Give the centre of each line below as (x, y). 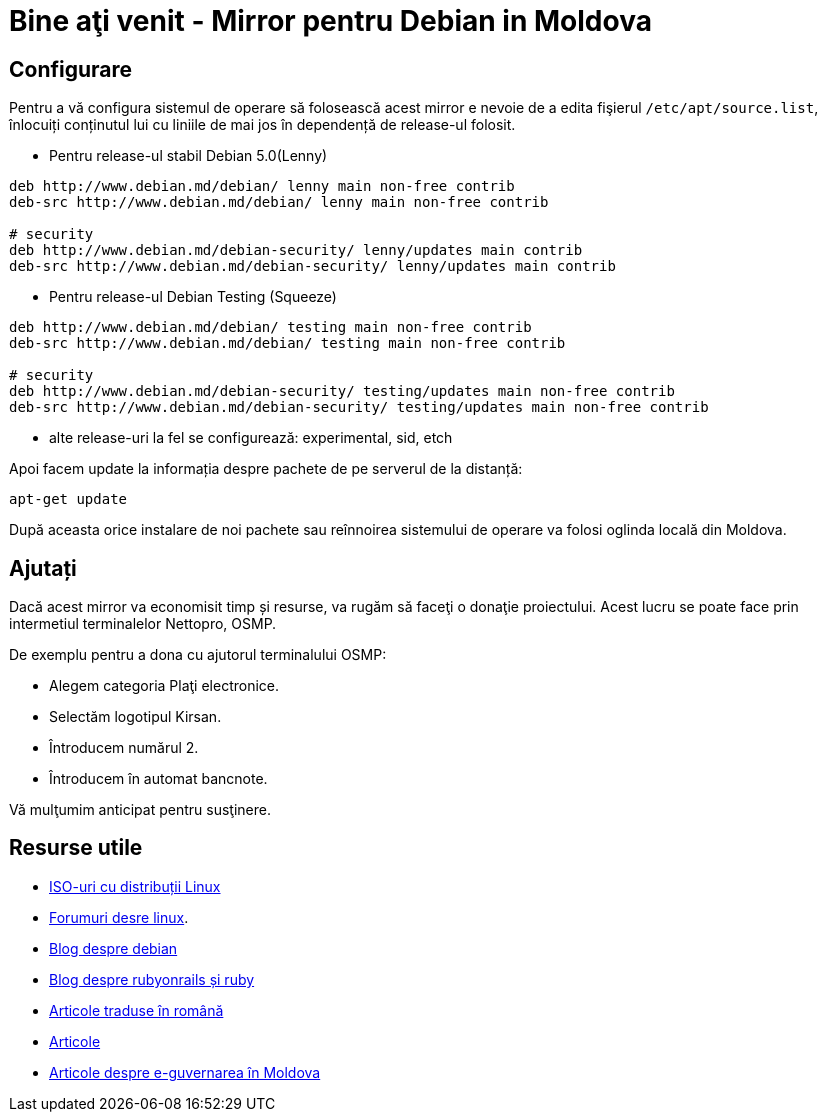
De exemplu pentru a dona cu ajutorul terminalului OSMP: (198, 655)
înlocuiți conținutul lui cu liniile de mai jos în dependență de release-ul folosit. (262, 125)
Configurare (71, 69)
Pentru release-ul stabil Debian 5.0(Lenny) (188, 156)
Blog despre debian (113, 948)
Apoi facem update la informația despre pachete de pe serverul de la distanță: (266, 469)
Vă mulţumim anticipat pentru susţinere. (140, 810)
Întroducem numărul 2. (124, 748)
